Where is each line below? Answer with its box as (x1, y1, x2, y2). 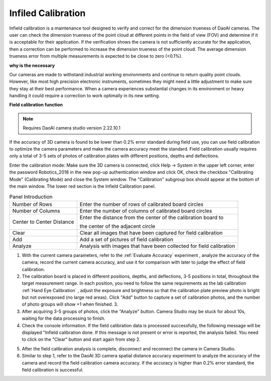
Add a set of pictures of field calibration (79, 236, 174, 243)
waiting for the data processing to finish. (22, 315, 105, 321)
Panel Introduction (9, 193, 53, 200)
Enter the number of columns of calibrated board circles (79, 207, 212, 214)
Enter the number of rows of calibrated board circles (79, 201, 204, 208)
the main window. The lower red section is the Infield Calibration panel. (9, 183, 156, 189)
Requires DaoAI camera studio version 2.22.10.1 (23, 125, 120, 131)
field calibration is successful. (22, 366, 84, 372)
